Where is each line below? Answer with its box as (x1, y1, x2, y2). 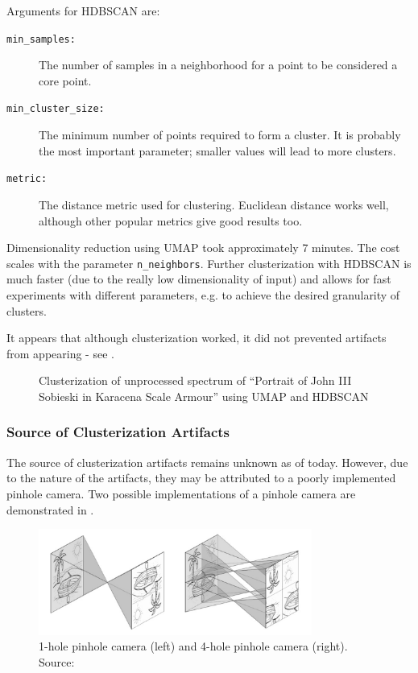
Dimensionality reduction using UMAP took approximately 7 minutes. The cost (6, 239, 400, 256)
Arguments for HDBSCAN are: (6, 2, 160, 19)
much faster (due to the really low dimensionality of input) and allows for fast (6, 270, 391, 287)
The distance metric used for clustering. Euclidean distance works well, (39, 196, 389, 213)
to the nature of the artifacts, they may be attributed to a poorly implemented (6, 469, 396, 486)
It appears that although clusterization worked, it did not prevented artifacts (6, 329, 387, 346)
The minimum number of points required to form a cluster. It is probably (39, 126, 401, 143)
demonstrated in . (6, 501, 94, 518)
